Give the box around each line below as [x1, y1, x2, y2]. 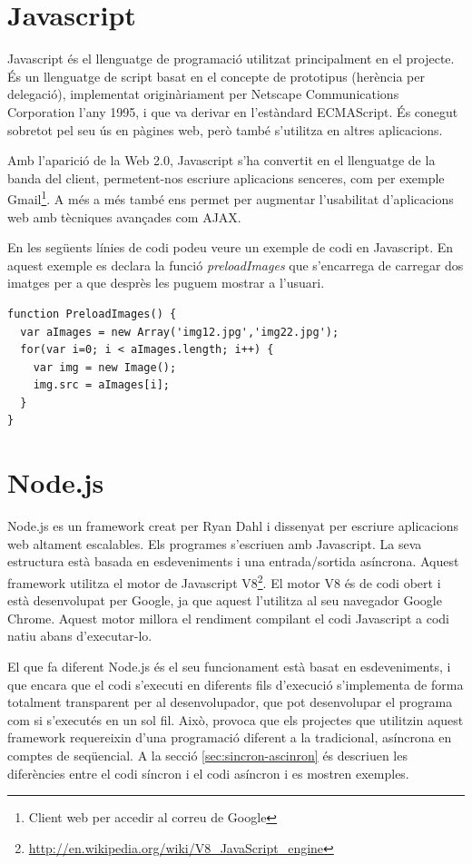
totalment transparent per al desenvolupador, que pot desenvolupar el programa [7, 692, 453, 712]
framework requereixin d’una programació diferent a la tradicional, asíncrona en [7, 728, 452, 747]
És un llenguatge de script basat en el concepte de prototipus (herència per [7, 66, 425, 85]
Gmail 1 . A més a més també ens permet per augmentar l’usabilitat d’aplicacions [7, 187, 454, 208]
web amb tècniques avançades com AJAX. [7, 207, 241, 226]
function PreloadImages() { [7, 307, 177, 320]
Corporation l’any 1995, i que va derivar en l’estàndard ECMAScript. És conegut [7, 102, 458, 121]
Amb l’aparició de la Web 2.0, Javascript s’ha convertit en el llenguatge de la [7, 151, 436, 170]
